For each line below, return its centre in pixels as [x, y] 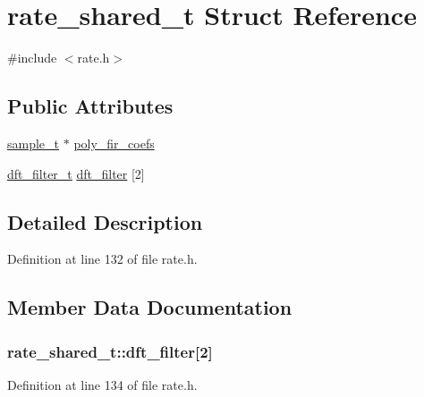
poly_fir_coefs [114, 143]
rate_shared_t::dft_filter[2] [110, 351]
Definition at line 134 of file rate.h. [102, 384]
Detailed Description [105, 221]
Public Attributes [90, 106]
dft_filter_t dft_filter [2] [76, 173]
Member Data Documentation [150, 307]
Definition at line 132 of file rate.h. [102, 259]
